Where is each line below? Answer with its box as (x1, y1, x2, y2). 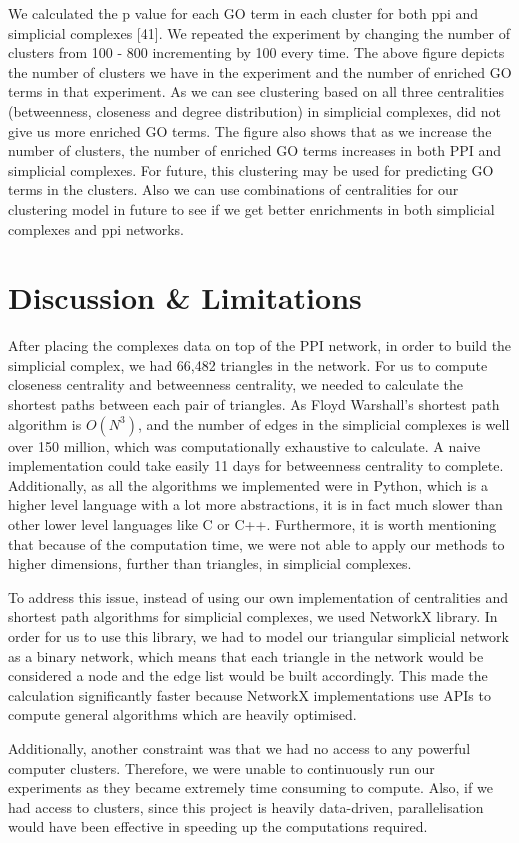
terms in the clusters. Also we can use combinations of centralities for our (8, 179, 459, 200)
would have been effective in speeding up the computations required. (8, 816, 428, 837)
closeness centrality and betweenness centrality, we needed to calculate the (8, 374, 463, 395)
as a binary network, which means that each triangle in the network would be (8, 645, 484, 666)
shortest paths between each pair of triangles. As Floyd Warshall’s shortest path (8, 394, 500, 415)
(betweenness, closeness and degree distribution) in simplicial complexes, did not (8, 100, 502, 121)
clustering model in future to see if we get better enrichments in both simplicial (8, 198, 495, 219)
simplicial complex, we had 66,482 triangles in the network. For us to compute (8, 354, 488, 375)
